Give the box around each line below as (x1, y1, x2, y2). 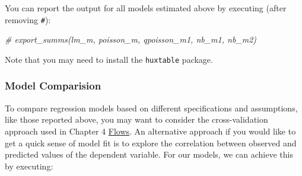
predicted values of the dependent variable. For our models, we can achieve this (5, 148, 293, 161)
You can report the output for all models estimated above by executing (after (5, 2, 287, 14)
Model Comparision (5, 78, 101, 93)
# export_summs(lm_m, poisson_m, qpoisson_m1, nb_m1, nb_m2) (5, 33, 257, 46)
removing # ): (5, 13, 51, 25)
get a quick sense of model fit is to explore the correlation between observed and (5, 136, 297, 149)
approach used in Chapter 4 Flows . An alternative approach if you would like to (5, 124, 296, 137)
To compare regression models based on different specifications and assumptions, (5, 101, 298, 114)
